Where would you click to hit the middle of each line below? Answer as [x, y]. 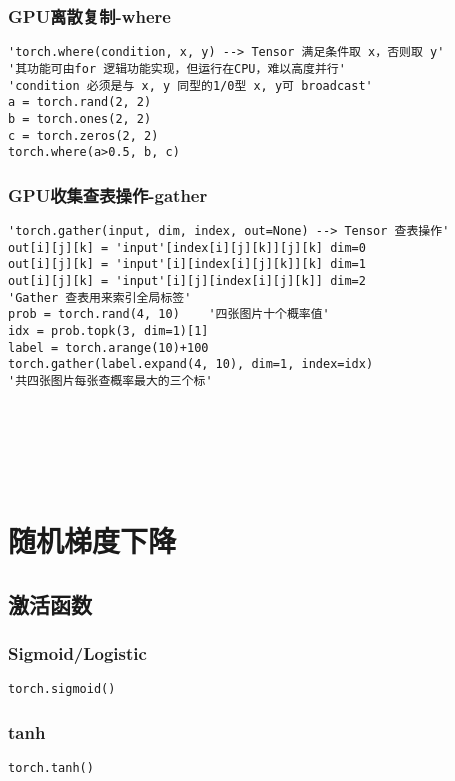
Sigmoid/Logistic [77, 653]
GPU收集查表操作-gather [108, 194]
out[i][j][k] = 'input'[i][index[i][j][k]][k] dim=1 [187, 264]
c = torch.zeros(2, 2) [83, 135]
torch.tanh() [51, 768]
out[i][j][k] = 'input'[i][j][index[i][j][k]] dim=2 [187, 281]
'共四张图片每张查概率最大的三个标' [110, 380]
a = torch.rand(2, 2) [80, 102]
